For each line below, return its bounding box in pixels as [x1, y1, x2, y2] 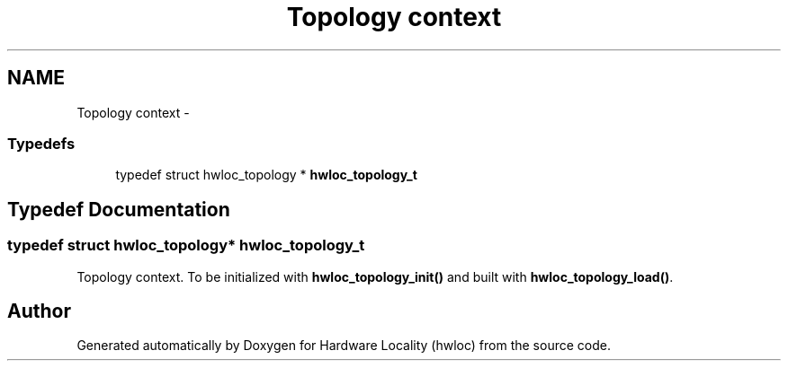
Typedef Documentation [7, 197, 230, 221]
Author [7, 299, 71, 322]
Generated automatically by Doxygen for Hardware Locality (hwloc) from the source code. [76, 337, 611, 354]
